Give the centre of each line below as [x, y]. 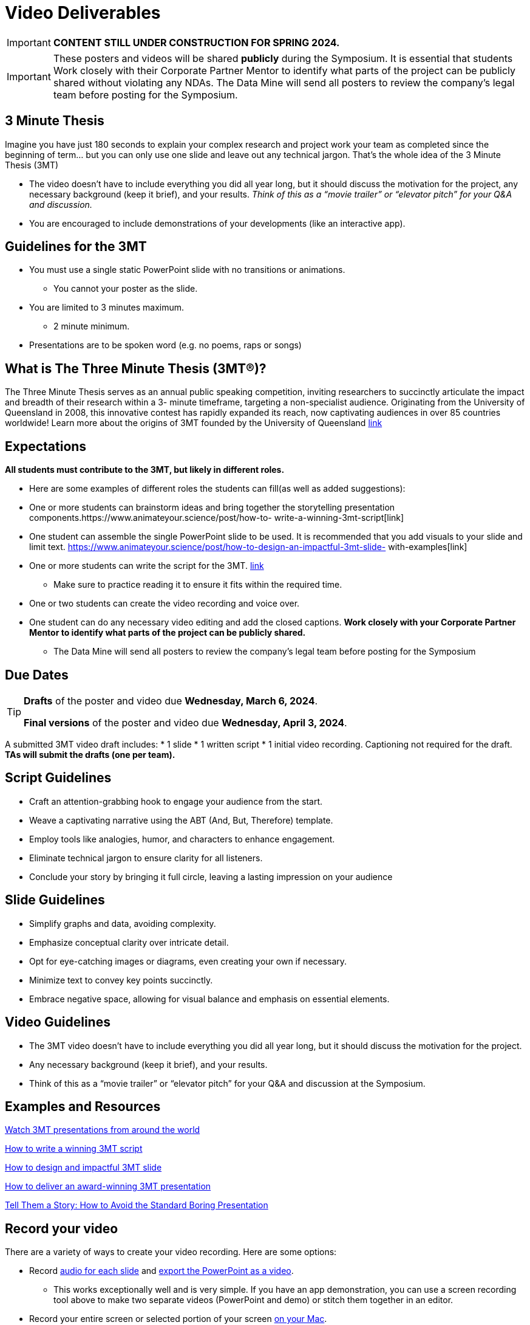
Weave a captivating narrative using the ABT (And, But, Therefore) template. [181, 820]
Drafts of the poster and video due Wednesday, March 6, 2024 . [171, 700]
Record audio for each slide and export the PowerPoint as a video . [161, 1271]
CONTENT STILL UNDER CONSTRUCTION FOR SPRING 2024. [196, 42]
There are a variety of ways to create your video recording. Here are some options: [171, 1252]
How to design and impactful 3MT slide [83, 1168]
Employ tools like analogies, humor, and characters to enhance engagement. [182, 839]
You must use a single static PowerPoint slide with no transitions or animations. [187, 270]
